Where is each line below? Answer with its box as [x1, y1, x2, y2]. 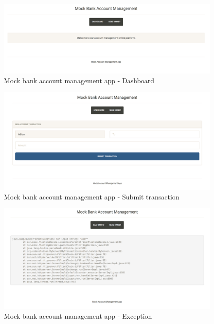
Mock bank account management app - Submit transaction [4, 191, 179, 201]
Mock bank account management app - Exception [4, 311, 152, 321]
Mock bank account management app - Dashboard [4, 75, 155, 85]
